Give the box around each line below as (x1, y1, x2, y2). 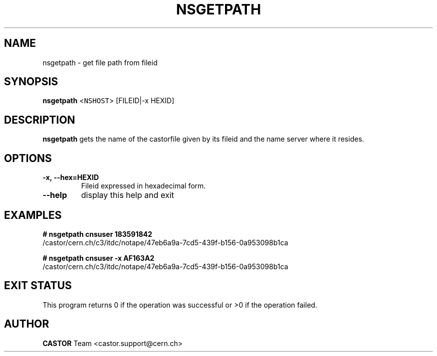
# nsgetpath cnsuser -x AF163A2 (42, 253, 155, 262)
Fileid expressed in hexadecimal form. (81, 181, 206, 190)
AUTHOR (4, 318, 49, 331)
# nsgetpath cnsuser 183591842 (42, 229, 153, 238)
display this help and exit (81, 190, 174, 200)
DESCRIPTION (4, 113, 75, 126)
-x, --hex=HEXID (42, 173, 99, 182)
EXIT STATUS (4, 279, 72, 292)
